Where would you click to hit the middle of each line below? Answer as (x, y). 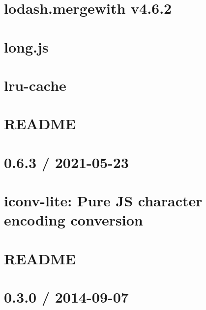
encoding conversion (74, 220)
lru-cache (35, 85)
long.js (26, 46)
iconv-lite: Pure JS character (103, 201)
